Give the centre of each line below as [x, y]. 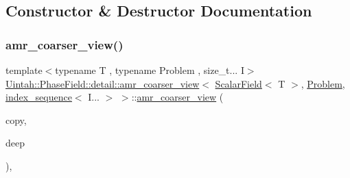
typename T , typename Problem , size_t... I [150, 70]
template [24, 70]
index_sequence [39, 97]
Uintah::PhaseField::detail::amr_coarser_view [103, 83]
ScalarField [238, 83]
